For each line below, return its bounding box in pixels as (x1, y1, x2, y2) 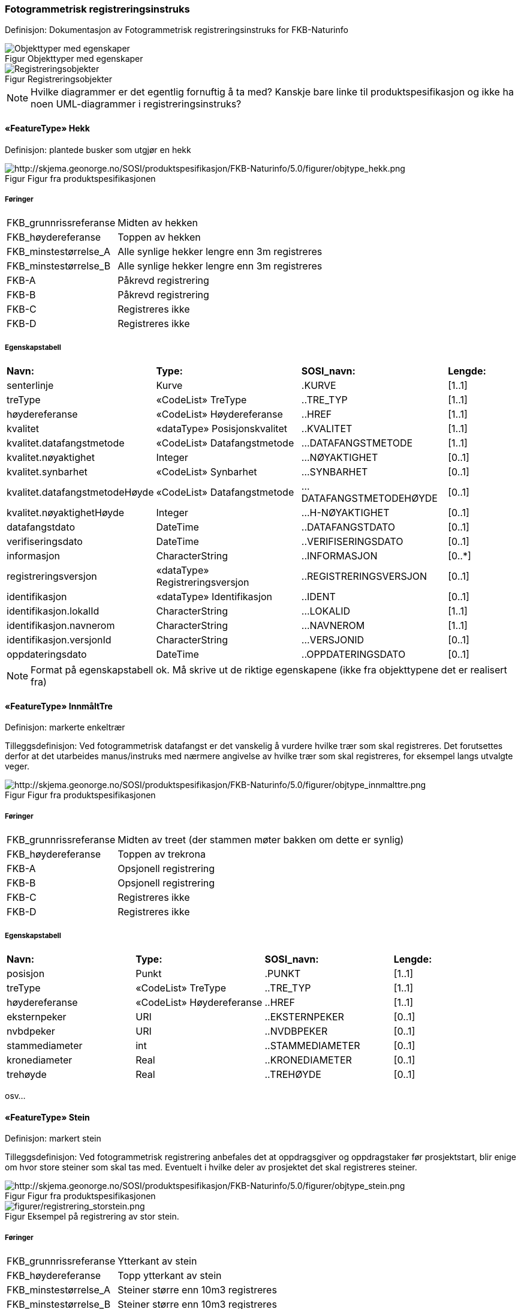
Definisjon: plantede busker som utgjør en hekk (5, 144, 191, 155)
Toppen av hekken (118, 231, 201, 244)
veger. (5, 761, 29, 772)
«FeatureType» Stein (5, 1112, 90, 1122)
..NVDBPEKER (264, 1025, 328, 1037)
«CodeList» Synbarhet (156, 466, 257, 478)
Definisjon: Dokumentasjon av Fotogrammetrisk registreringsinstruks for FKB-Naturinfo (5, 25, 348, 35)
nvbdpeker (7, 1025, 55, 1037)
